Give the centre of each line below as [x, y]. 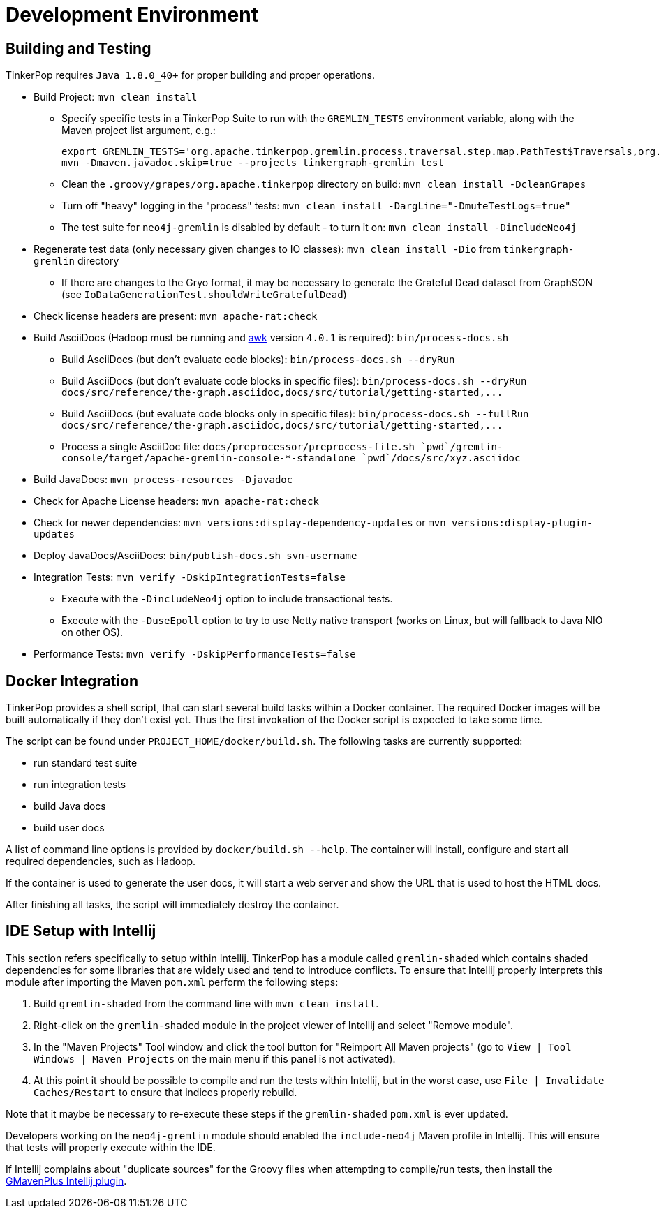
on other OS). [92, 632]
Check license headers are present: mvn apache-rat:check [176, 316]
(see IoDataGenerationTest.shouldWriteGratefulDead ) [204, 295]
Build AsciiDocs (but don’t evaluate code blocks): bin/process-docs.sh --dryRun [258, 360]
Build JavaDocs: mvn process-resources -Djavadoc [163, 480]
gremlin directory [76, 261]
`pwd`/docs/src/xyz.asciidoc [441, 458]
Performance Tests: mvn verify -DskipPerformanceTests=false [195, 654]
